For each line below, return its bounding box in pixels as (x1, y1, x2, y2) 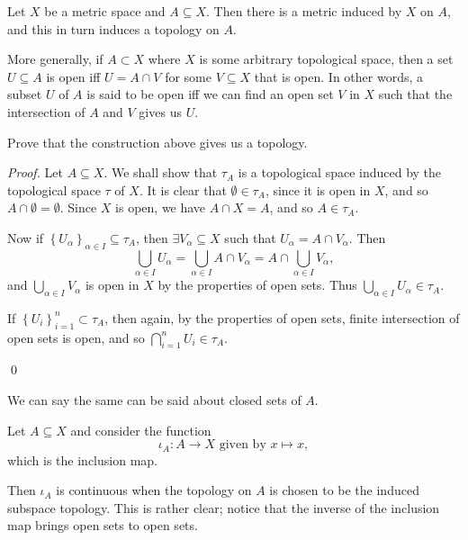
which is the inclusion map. (7, 450, 157, 469)
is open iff (46, 67, 101, 85)
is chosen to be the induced (269, 481, 419, 499)
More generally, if (7, 49, 103, 68)
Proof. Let (7, 163, 63, 182)
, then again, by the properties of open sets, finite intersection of (104, 308, 460, 327)
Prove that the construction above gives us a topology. (7, 132, 308, 151)
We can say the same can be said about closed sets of (7, 391, 301, 409)
